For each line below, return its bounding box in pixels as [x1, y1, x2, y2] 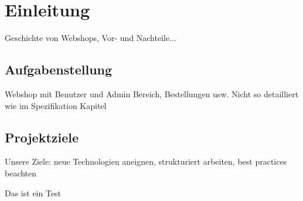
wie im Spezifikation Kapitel [5, 99, 107, 111]
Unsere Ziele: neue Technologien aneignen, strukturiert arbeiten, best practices [5, 155, 287, 168]
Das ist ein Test [5, 186, 62, 199]
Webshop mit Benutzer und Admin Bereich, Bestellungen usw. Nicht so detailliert [5, 87, 299, 100]
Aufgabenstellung [5, 60, 113, 79]
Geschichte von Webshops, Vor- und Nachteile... [5, 32, 176, 44]
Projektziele [5, 128, 79, 146]
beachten [5, 166, 37, 179]
